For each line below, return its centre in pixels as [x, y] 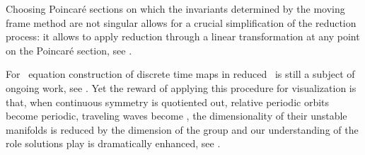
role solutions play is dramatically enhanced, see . [113, 143]
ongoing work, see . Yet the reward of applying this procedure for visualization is [181, 87]
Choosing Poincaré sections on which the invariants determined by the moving [175, 8]
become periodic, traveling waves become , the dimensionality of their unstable [176, 116]
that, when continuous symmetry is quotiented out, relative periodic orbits [168, 102]
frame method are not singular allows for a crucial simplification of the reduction [181, 22]
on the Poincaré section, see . [69, 50]
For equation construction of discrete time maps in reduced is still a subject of [180, 74]
